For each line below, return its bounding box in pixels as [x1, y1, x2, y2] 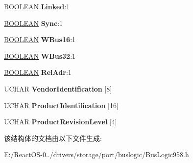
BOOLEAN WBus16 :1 [4, 34, 76, 45]
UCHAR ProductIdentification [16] [4, 100, 119, 110]
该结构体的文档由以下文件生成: [4, 133, 102, 143]
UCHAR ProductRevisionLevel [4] [4, 116, 117, 127]
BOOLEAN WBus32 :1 [4, 50, 76, 61]
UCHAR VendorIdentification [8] [4, 83, 112, 93]
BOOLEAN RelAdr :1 [4, 67, 72, 77]
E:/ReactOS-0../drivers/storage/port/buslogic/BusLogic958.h [4, 149, 189, 160]
